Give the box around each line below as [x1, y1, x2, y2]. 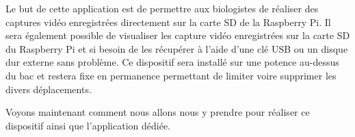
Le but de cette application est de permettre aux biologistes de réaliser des [5, 1, 319, 15]
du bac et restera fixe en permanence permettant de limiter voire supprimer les [5, 68, 337, 82]
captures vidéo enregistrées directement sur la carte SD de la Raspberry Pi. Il [5, 14, 331, 29]
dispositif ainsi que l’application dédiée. [5, 118, 170, 132]
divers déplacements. [5, 82, 92, 96]
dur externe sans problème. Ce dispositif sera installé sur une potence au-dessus [5, 55, 339, 69]
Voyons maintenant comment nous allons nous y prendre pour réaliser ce [5, 105, 310, 119]
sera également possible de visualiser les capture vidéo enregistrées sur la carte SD [5, 28, 350, 42]
